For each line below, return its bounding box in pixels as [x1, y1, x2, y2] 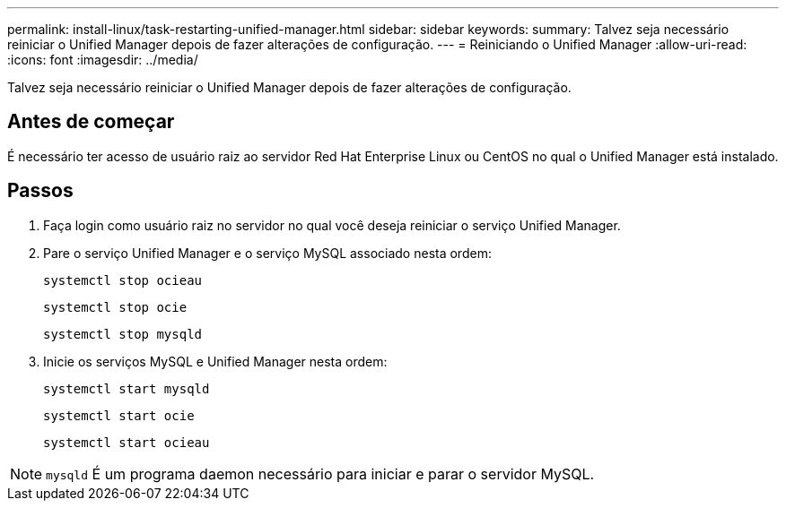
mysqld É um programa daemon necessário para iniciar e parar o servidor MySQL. [46, 464, 595, 483]
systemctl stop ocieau [43, 272, 203, 288]
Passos [7, 179, 74, 202]
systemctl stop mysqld [43, 326, 203, 341]
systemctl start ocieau [43, 435, 210, 450]
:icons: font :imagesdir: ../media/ [7, 52, 198, 67]
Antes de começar [7, 110, 175, 133]
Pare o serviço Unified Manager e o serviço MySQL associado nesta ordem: [43, 245, 492, 261]
